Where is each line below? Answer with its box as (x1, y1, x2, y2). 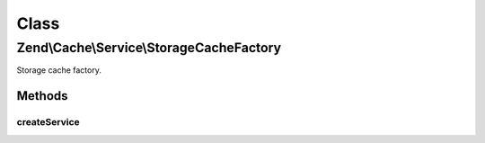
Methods (16, 88, 68, 103)
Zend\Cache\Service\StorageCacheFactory (16, 40, 282, 56)
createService (16, 116, 80, 129)
